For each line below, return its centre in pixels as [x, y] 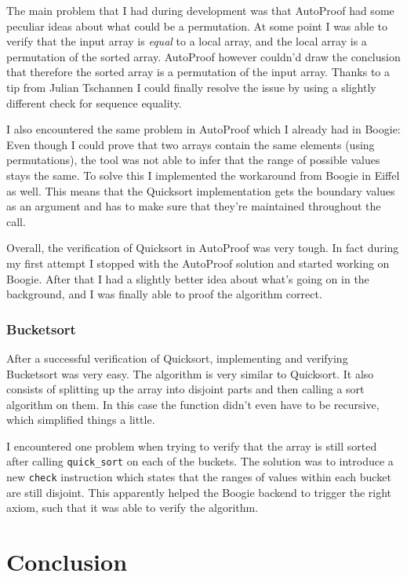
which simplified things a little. [81, 420]
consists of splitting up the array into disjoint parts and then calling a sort [185, 389]
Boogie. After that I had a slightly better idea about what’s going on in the [188, 278]
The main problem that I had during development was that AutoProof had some [200, 10]
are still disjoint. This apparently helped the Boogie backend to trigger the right [199, 492]
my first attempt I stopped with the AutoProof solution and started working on [198, 263]
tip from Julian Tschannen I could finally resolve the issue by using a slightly [191, 87]
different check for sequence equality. [94, 102]
